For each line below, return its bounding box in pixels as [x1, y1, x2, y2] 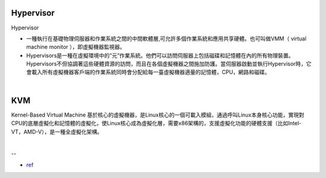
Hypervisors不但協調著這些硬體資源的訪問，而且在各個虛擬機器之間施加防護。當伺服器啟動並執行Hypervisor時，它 [26, 60, 312, 67]
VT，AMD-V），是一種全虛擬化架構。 [11, 128, 103, 135]
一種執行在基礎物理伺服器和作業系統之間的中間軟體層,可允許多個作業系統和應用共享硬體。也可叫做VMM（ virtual [26, 35, 307, 42]
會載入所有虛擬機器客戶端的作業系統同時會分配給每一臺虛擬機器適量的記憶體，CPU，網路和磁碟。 [26, 69, 270, 76]
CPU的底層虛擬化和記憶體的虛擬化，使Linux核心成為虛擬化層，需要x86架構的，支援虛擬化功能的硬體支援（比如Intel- [11, 120, 302, 127]
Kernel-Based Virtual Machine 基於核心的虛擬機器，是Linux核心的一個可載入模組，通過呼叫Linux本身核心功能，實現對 [11, 111, 304, 118]
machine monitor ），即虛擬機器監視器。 [26, 43, 126, 51]
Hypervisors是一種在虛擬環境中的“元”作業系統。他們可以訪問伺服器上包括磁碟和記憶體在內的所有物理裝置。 [26, 52, 294, 59]
